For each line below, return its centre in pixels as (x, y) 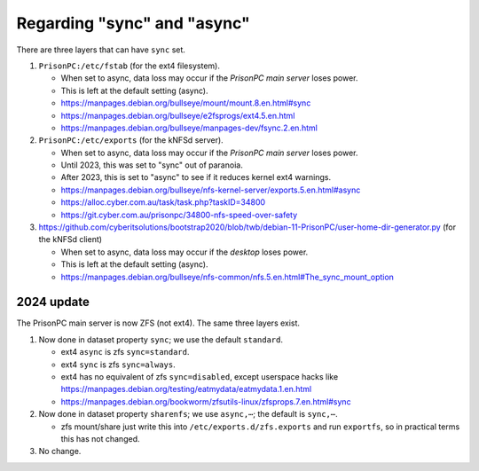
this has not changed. (100, 439)
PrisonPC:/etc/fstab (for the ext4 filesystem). (130, 66)
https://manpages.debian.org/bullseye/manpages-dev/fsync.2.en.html (189, 128)
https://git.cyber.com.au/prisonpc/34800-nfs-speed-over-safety (179, 215)
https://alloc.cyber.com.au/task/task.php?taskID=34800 (163, 202)
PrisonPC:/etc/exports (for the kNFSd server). (131, 140)
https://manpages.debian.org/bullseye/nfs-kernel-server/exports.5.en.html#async (211, 190)
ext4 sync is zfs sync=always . (118, 365)
